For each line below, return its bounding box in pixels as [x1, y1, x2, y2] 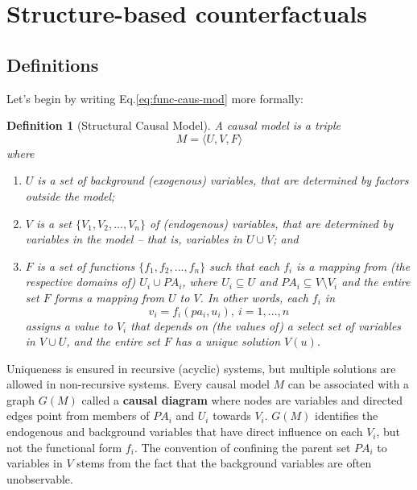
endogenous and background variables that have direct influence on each [6, 423, 363, 440]
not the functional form [6, 438, 122, 455]
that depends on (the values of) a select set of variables [130, 317, 402, 334]
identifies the [315, 407, 378, 424]
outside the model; [25, 187, 115, 204]
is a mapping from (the [296, 257, 411, 274]
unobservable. [6, 470, 73, 487]
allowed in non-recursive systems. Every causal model [6, 376, 270, 392]
